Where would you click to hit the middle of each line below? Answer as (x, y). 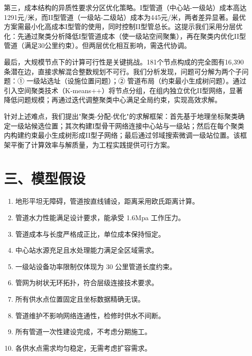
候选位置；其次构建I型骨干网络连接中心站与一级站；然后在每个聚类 (138, 125)
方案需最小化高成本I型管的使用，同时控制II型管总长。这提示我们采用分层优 (123, 26)
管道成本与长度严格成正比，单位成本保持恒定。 (90, 234)
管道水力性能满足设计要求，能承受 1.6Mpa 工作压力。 (100, 218)
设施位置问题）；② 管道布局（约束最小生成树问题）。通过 (157, 81)
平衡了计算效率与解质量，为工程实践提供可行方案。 (92, 144)
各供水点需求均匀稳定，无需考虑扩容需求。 (83, 348)
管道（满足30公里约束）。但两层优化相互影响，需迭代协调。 (97, 45)
